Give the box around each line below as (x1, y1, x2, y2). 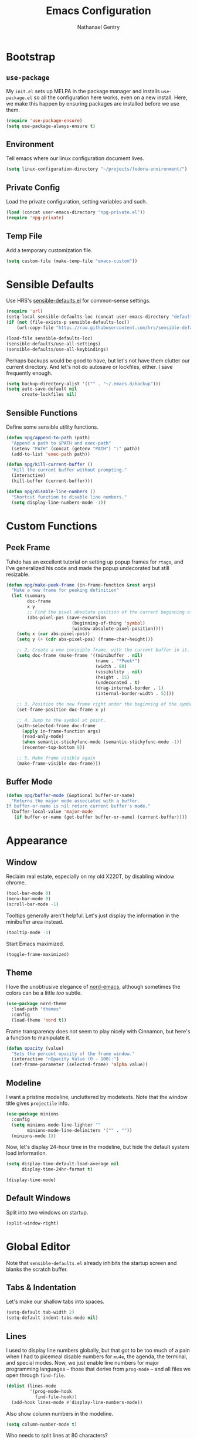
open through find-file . (6, 1372, 66, 1379)
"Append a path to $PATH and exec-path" (11, 440, 111, 446)
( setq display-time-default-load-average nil (6, 1161, 119, 1167)
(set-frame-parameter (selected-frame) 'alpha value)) (11, 1061, 148, 1068)
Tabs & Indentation (6, 1283, 76, 1293)
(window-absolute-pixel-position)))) (71, 626, 164, 632)
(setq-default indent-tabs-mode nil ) (6, 1315, 98, 1321)
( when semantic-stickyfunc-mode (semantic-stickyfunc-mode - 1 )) (21, 739, 182, 745)
